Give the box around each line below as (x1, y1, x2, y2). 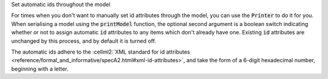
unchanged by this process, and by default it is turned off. (11, 37, 156, 45)
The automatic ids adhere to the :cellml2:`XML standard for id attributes (11, 48, 191, 55)
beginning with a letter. (11, 65, 69, 72)
